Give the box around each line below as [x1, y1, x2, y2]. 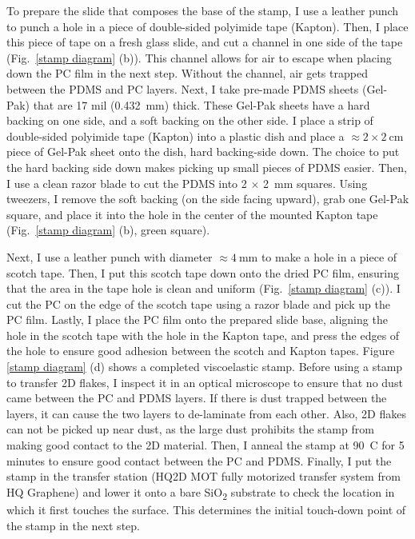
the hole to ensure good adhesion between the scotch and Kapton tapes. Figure [6, 342, 395, 359]
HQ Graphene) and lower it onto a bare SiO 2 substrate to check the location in [6, 483, 395, 502]
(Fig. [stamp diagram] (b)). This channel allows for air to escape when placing [6, 49, 392, 66]
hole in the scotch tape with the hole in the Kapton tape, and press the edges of [6, 326, 400, 343]
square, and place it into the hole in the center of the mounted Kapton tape [6, 206, 378, 222]
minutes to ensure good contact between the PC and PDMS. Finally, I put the [6, 452, 392, 469]
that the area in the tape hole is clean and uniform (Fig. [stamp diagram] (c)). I [6, 280, 401, 297]
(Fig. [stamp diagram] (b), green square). [6, 222, 210, 238]
